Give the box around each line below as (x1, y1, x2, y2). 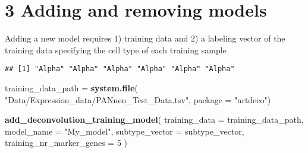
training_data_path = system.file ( (5, 81, 138, 94)
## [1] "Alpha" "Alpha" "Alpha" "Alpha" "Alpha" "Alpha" (5, 65, 235, 74)
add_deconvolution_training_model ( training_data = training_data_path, (5, 113, 304, 126)
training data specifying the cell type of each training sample (5, 43, 227, 56)
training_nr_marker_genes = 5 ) (5, 136, 127, 149)
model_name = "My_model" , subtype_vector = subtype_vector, (5, 125, 244, 137)
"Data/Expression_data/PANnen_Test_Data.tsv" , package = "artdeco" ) (5, 93, 271, 106)
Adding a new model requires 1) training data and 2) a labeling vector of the (5, 32, 285, 44)
